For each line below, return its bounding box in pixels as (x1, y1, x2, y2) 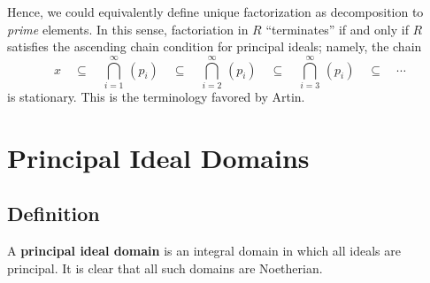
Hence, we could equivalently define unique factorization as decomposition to (7, 3, 424, 20)
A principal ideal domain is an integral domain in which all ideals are (7, 241, 401, 260)
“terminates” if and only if (265, 19, 409, 38)
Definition (7, 200, 100, 227)
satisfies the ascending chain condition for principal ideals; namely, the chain (7, 37, 422, 56)
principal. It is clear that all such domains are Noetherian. (7, 258, 323, 277)
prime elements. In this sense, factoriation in (7, 19, 249, 38)
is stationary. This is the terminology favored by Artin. (7, 87, 305, 105)
